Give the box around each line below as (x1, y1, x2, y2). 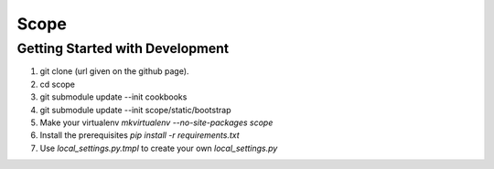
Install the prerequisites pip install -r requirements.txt (39, 130, 240, 141)
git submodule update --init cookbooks (39, 91, 188, 102)
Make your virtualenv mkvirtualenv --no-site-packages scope (39, 117, 274, 128)
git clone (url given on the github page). (39, 66, 189, 77)
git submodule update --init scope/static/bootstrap (39, 104, 231, 115)
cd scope (39, 79, 76, 90)
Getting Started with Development (16, 40, 229, 57)
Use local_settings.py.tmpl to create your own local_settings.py (39, 143, 278, 153)
